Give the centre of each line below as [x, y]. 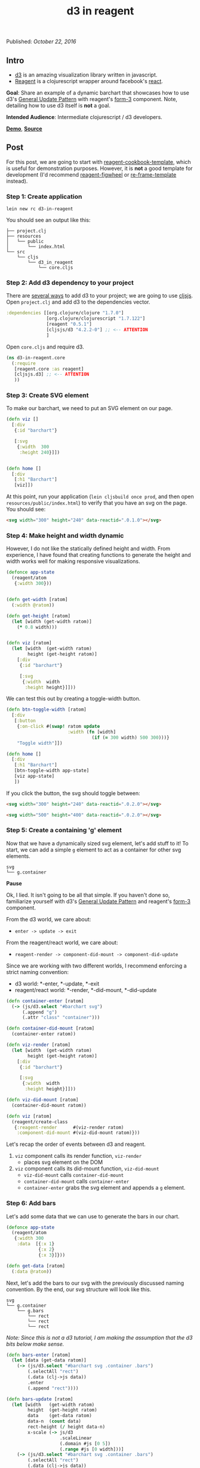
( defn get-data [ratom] [36, 1266]
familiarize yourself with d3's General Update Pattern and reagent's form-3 [99, 901]
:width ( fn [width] [92, 732]
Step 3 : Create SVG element [47, 395]
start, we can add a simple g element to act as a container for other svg [94, 850]
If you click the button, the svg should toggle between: [73, 793]
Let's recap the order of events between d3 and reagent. [76, 1144]
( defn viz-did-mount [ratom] [42, 1100]
